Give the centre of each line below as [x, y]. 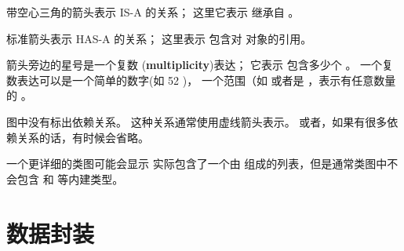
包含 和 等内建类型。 [70, 178]
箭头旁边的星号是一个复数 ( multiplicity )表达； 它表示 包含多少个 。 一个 [195, 65]
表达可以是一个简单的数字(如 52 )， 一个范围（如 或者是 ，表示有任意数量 [206, 80]
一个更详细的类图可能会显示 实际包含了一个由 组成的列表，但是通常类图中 [197, 164]
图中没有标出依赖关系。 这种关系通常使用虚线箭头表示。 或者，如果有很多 [197, 121]
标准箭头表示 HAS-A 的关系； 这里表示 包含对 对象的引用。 [159, 38]
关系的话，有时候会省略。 [83, 137]
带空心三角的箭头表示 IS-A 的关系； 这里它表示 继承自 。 [153, 12]
